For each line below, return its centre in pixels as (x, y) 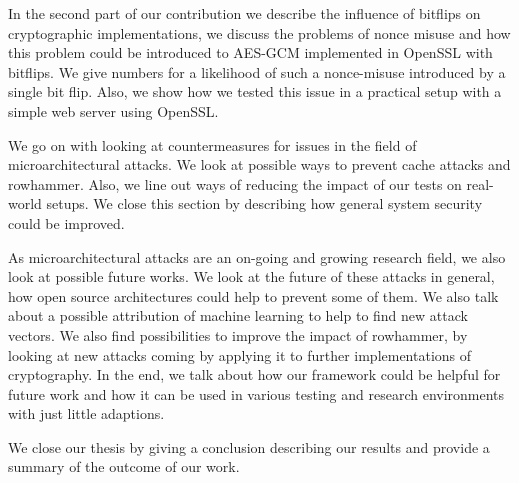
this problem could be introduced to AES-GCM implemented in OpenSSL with (250, 52)
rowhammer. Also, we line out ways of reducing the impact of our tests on (235, 183)
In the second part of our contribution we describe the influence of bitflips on (244, 13)
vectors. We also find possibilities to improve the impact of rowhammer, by (238, 334)
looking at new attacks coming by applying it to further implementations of (240, 354)
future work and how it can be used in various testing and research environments (256, 393)
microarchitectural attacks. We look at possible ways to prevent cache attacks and (259, 164)
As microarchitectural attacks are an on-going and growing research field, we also (257, 256)
